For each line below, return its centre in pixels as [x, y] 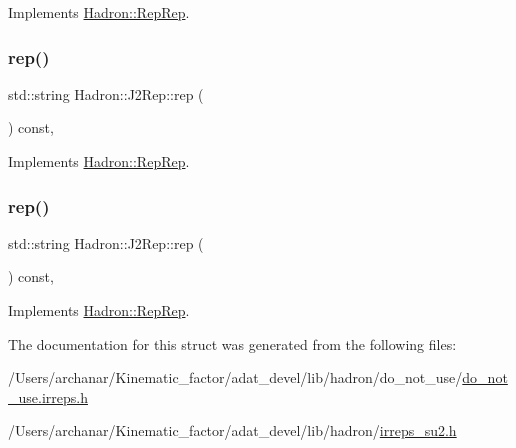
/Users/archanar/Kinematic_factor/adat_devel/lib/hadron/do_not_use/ [235, 377]
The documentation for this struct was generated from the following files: [232, 343]
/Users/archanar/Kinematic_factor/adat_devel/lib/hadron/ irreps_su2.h [232, 430]
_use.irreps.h [48, 396]
